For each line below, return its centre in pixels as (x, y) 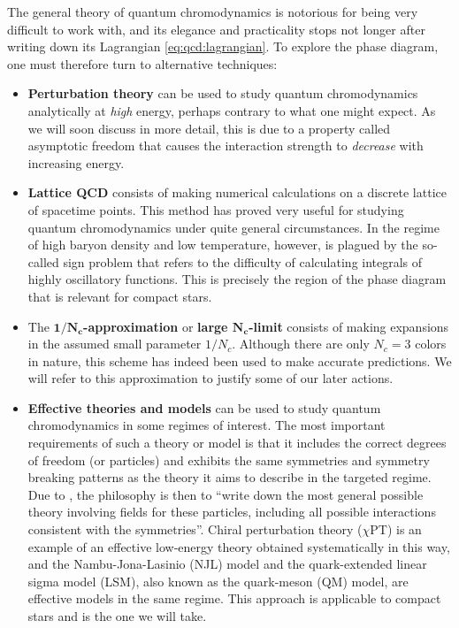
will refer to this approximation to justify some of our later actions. (210, 378)
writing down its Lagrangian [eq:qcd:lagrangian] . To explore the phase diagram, (223, 46)
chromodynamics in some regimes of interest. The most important (207, 425)
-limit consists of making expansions (349, 326)
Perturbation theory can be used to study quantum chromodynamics (223, 93)
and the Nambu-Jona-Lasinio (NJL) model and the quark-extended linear (227, 564)
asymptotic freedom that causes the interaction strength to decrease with (226, 146)
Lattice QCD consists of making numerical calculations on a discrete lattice (237, 192)
